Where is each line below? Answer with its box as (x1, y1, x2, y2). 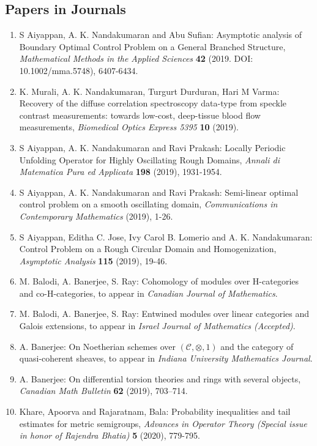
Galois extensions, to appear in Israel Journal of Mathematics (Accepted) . (19, 319, 296, 332)
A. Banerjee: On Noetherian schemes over (19, 340, 176, 352)
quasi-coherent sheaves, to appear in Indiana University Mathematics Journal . (19, 352, 313, 365)
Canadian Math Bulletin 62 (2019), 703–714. (19, 384, 188, 397)
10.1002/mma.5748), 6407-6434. (19, 64, 138, 76)
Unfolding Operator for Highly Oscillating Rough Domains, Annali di (19, 153, 280, 166)
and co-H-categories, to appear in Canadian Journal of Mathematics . (19, 286, 278, 299)
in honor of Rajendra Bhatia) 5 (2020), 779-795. (19, 429, 200, 442)
